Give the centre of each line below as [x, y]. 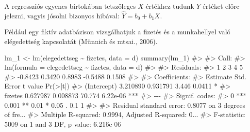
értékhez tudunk [170, 6]
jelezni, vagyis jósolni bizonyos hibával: [62, 15]
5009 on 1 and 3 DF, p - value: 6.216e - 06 [63, 124]
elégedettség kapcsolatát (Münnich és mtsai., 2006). [81, 41]
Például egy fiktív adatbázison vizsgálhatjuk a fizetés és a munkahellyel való [117, 32]
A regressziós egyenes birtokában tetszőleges [70, 6]
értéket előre [221, 6]
